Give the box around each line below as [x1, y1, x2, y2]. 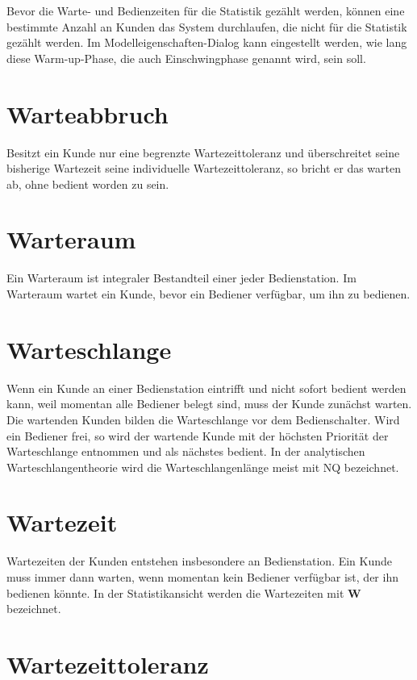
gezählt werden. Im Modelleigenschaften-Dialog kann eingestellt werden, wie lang [6, 34, 407, 51]
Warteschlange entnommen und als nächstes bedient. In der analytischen [6, 443, 365, 460]
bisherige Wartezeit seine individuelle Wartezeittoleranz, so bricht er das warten [6, 160, 402, 177]
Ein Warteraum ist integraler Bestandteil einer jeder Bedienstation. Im [6, 269, 357, 286]
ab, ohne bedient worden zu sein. [6, 175, 169, 192]
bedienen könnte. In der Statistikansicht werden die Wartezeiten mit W [6, 584, 361, 601]
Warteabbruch [6, 97, 169, 130]
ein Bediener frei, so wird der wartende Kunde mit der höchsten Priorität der [6, 427, 389, 444]
